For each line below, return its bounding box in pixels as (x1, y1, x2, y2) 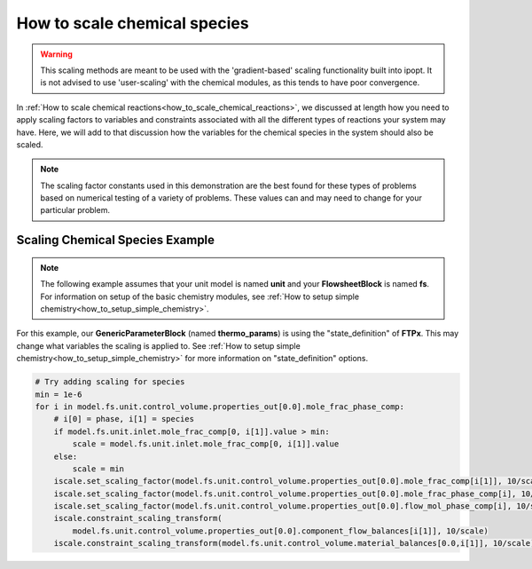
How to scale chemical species (16, 13, 249, 33)
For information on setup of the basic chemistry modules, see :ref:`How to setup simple (40, 291, 359, 302)
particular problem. (40, 205, 111, 216)
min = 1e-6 (35, 389, 82, 399)
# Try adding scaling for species (35, 377, 185, 387)
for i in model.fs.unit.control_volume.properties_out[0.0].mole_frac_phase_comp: (35, 401, 405, 412)
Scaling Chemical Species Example (16, 233, 215, 248)
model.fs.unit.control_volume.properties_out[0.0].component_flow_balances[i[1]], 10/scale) (72, 526, 489, 536)
